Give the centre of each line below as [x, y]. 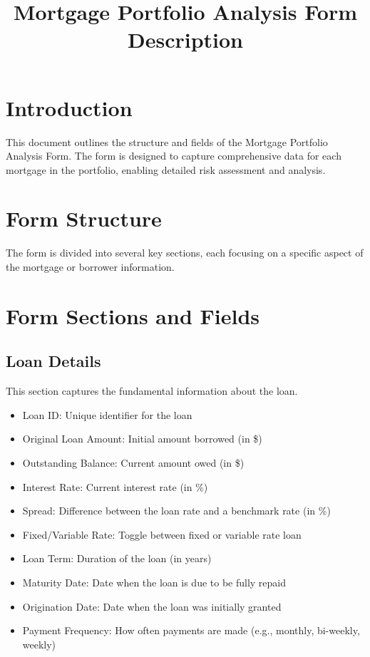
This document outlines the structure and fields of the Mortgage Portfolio [167, 141]
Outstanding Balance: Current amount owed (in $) [133, 462]
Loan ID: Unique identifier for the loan [107, 414]
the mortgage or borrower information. [90, 267]
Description [185, 40]
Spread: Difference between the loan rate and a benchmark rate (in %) [176, 511]
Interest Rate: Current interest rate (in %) [115, 486]
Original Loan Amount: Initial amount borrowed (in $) [142, 439]
